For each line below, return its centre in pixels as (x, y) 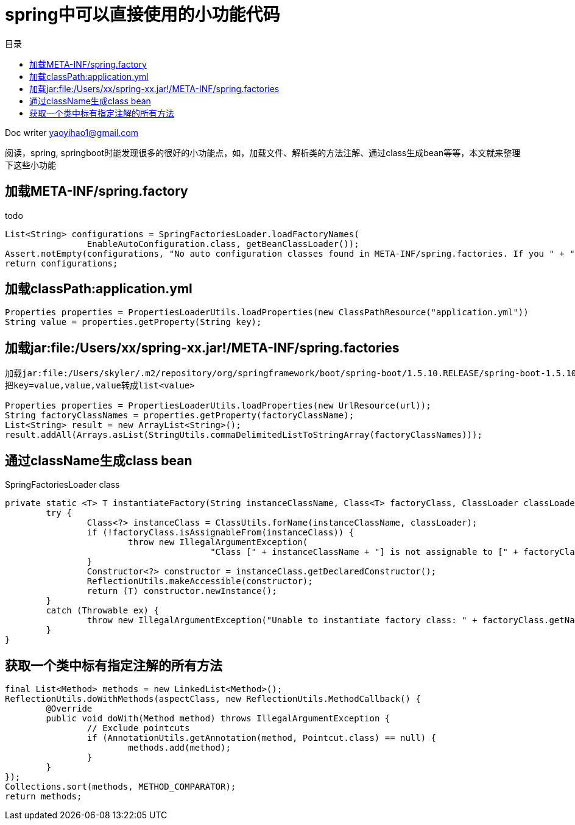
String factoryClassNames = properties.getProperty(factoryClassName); (180, 416)
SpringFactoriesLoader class (62, 485)
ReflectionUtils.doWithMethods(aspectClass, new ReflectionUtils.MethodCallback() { (213, 698)
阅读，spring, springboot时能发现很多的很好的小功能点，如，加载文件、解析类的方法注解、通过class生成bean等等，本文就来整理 (263, 152)
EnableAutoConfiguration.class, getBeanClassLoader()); (223, 244)
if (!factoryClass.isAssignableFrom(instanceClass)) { (220, 533)
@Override (69, 708)
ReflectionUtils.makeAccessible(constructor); (200, 581)
